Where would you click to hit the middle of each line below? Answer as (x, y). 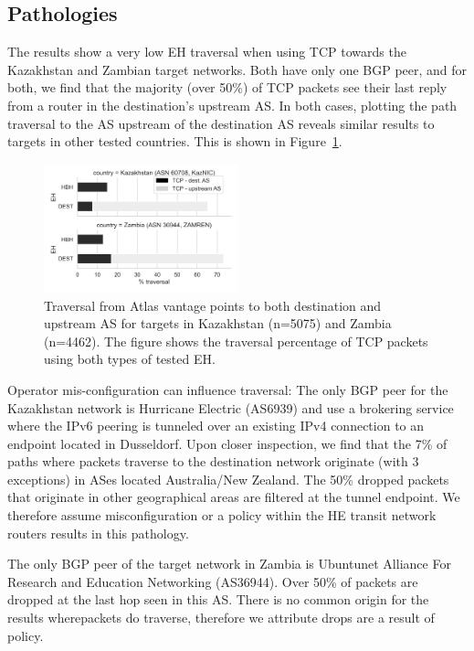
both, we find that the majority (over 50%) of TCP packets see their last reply (227, 87)
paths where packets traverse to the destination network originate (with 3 (213, 461)
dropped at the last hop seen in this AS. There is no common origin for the (218, 599)
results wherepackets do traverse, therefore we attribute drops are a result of (221, 618)
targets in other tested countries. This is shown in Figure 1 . (175, 141)
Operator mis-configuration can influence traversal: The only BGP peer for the (228, 389)
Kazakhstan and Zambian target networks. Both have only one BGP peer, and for (237, 69)
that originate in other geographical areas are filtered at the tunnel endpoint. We (234, 497)
